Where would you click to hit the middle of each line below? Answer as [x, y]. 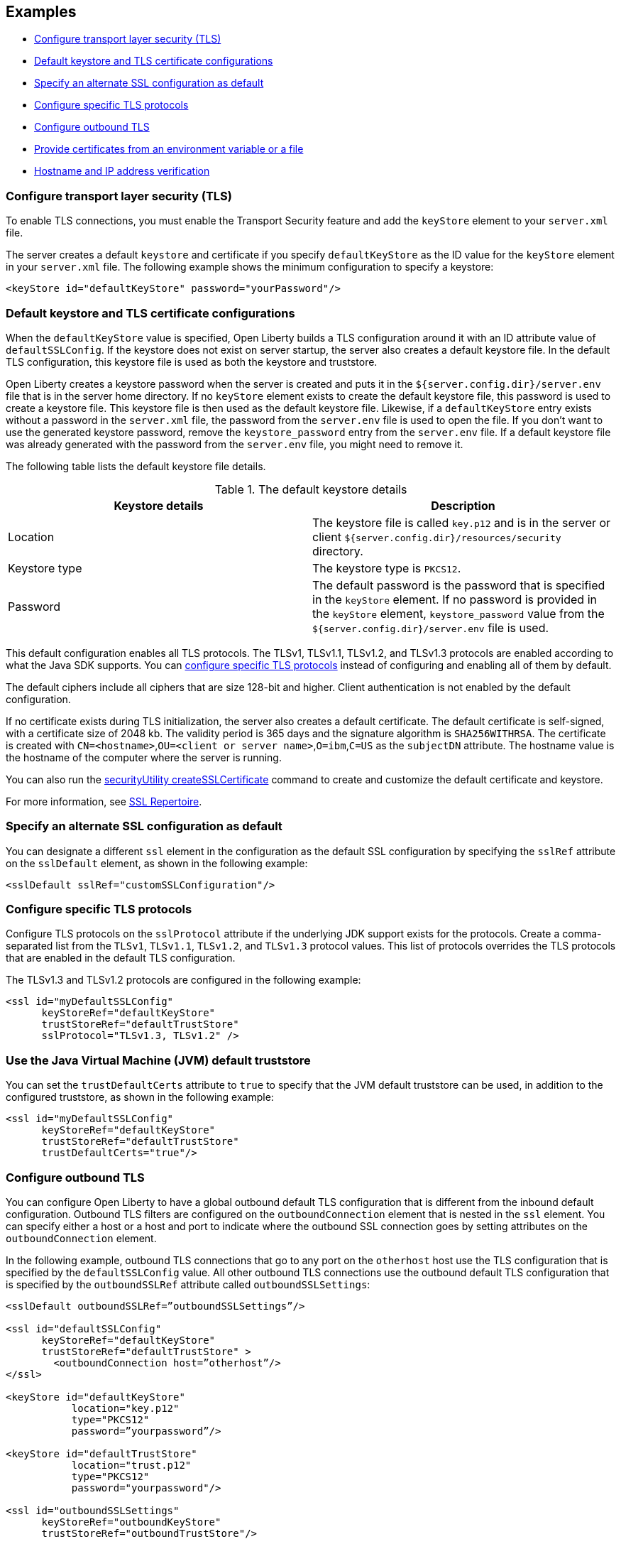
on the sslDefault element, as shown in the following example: [157, 863]
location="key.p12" [125, 1408]
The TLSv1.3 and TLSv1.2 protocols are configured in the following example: [183, 980]
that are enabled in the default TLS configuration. [121, 958]
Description [463, 505]
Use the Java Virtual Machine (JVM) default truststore [158, 1060]
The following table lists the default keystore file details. [136, 466]
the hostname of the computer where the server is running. [144, 757]
